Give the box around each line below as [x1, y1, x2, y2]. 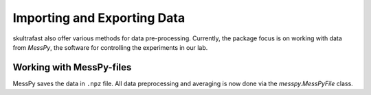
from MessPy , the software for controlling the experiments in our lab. [12, 43, 208, 51]
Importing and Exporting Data [12, 10, 185, 25]
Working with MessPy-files [12, 62, 132, 73]
